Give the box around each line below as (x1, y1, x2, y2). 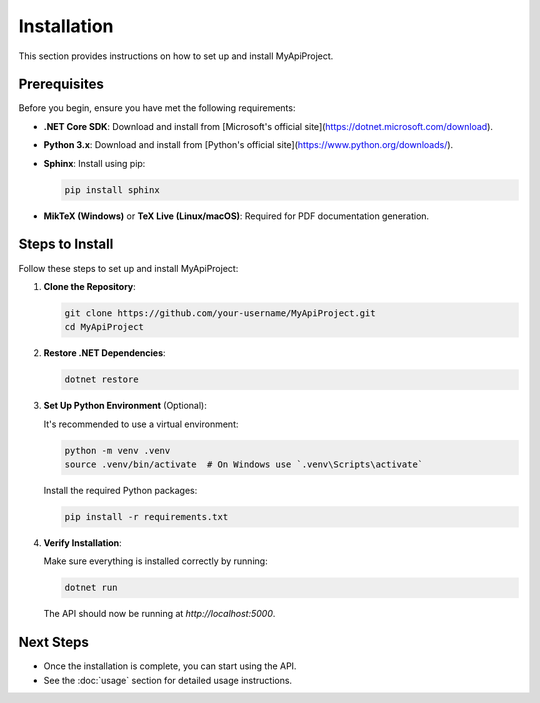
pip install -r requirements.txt (64, 511, 229, 522)
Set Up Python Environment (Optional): (43, 400, 207, 412)
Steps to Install (18, 236, 114, 253)
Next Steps (18, 634, 89, 651)
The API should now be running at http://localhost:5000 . (43, 608, 276, 620)
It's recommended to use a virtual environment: (43, 418, 239, 430)
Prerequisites (18, 76, 104, 93)
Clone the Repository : (43, 280, 137, 292)
